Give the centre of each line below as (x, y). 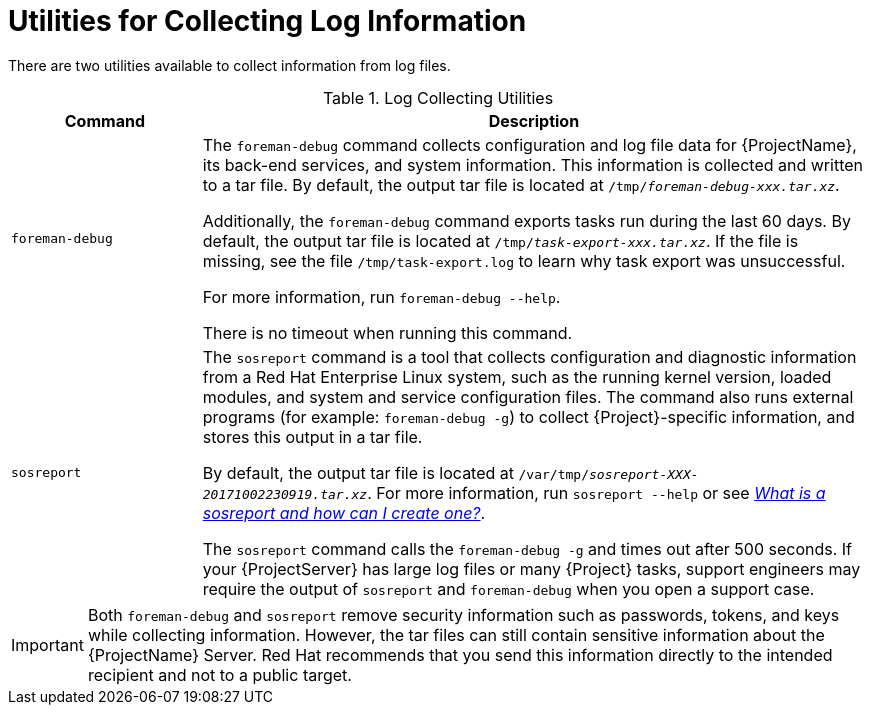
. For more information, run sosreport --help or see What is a (596, 492)
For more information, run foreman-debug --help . (381, 296)
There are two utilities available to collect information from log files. (229, 65)
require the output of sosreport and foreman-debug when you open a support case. (508, 588)
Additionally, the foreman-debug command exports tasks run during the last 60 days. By (526, 220)
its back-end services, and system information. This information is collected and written (532, 164)
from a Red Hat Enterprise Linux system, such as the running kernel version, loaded (517, 376)
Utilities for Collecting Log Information (267, 21)
